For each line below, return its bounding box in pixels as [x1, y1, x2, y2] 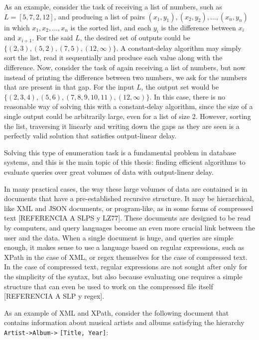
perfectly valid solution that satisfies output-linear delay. [4, 130, 177, 141]
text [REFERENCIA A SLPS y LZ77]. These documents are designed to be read [4, 213, 251, 223]
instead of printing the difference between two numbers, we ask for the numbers [4, 72, 247, 82]
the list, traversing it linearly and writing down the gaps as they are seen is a [4, 120, 240, 131]
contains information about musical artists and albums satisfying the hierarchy [4, 317, 245, 328]
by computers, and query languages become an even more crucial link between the [4, 222, 255, 232]
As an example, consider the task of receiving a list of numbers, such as [4, 1, 222, 11]
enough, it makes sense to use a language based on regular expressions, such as [4, 242, 245, 252]
